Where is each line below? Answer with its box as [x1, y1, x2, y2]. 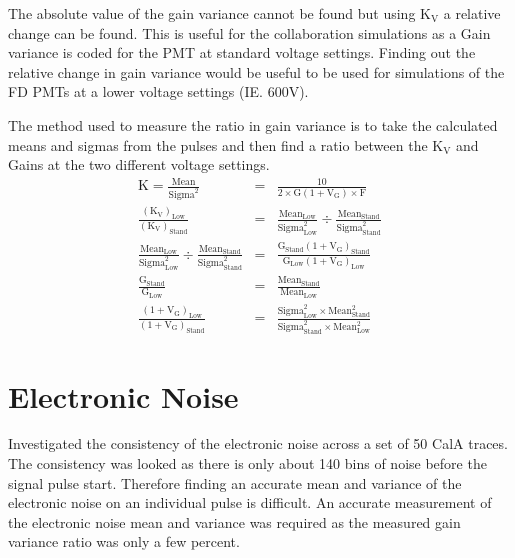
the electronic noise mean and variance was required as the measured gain [8, 511, 461, 532]
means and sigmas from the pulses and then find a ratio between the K [8, 134, 444, 155]
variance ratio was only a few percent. [8, 531, 240, 552]
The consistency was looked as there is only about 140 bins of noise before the [8, 453, 487, 474]
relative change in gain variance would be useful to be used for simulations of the [8, 61, 505, 82]
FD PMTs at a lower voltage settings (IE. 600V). [8, 81, 309, 102]
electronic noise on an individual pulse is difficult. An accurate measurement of [8, 492, 492, 513]
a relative [443, 3, 501, 23]
